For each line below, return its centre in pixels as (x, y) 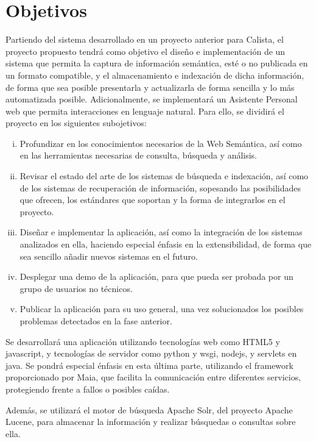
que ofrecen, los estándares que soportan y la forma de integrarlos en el (153, 200)
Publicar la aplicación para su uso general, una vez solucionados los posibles (162, 309)
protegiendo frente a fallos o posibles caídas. (88, 389)
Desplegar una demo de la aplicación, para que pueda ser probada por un (156, 276)
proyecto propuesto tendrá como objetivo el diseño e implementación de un (146, 51)
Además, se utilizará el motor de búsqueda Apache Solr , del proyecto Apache (149, 409)
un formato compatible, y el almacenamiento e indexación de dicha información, (155, 75)
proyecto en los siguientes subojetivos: (76, 123)
